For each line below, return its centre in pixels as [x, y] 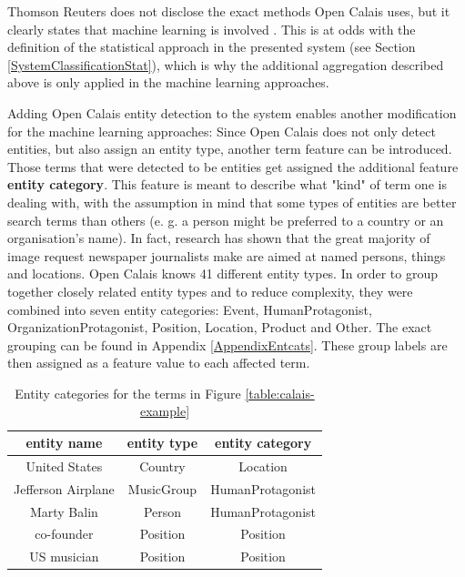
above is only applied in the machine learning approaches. [168, 82]
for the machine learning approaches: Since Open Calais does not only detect [222, 131]
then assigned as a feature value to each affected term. [159, 363]
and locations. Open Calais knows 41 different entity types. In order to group [222, 273]
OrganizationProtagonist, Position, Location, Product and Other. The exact [220, 327]
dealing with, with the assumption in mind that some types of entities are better [232, 202]
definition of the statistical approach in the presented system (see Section [212, 47]
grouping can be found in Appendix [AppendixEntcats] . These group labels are [227, 344]
